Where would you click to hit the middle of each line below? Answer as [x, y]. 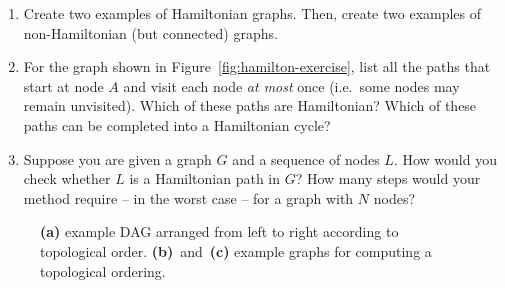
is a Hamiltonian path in [205, 178]
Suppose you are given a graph [117, 158]
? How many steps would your [388, 178]
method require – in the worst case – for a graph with [188, 197]
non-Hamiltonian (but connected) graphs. [150, 32]
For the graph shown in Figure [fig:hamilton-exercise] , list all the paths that [257, 66]
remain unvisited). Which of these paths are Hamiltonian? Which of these [250, 105]
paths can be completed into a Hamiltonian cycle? [177, 124]
